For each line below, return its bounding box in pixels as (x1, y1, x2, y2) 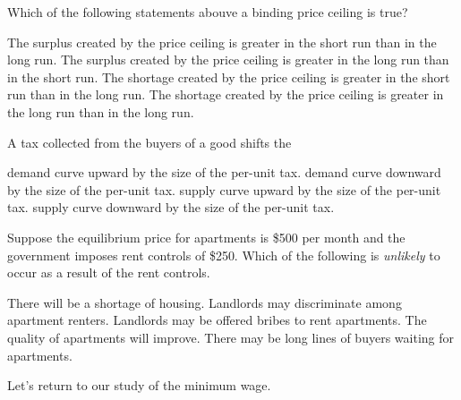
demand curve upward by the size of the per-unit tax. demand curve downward (7, 163, 441, 182)
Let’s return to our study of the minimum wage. (7, 376, 271, 395)
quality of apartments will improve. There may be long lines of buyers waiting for (7, 328, 454, 346)
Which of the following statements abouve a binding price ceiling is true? (7, 3, 408, 21)
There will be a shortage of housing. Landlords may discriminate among (7, 293, 402, 311)
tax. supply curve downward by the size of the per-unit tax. (7, 198, 335, 217)
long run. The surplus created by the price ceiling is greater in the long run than (7, 50, 449, 69)
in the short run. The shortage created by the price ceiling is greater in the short (7, 67, 450, 86)
